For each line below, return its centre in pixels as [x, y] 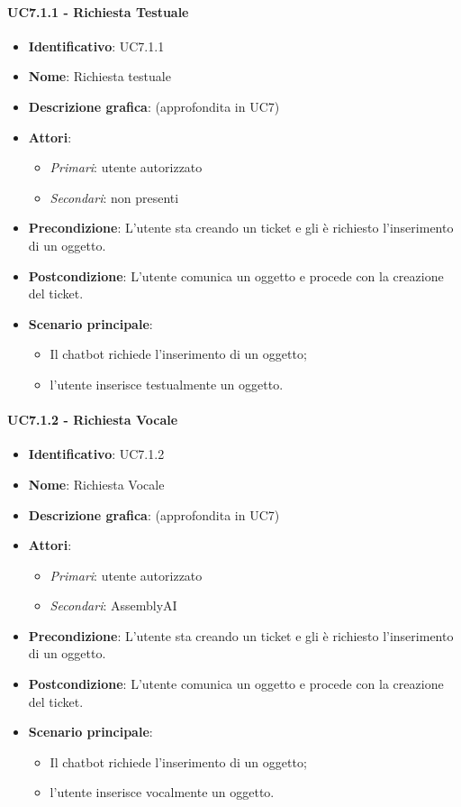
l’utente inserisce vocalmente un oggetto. [162, 792]
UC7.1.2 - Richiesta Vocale [93, 420]
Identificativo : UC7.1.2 [96, 454]
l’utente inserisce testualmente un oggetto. [167, 384]
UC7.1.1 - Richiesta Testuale [98, 11]
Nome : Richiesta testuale [99, 76]
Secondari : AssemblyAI [113, 605]
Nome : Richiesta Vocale [96, 484]
